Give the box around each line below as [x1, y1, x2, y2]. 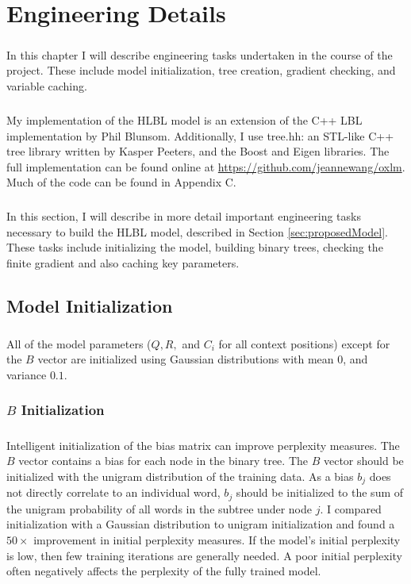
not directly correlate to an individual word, [6, 484, 221, 501]
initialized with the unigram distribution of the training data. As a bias [6, 467, 354, 484]
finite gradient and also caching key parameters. [6, 255, 240, 271]
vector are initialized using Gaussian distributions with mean [37, 351, 334, 367]
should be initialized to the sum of [236, 484, 404, 501]
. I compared [320, 500, 382, 517]
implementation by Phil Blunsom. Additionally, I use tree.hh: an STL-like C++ [6, 127, 394, 144]
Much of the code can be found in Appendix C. [6, 174, 236, 190]
